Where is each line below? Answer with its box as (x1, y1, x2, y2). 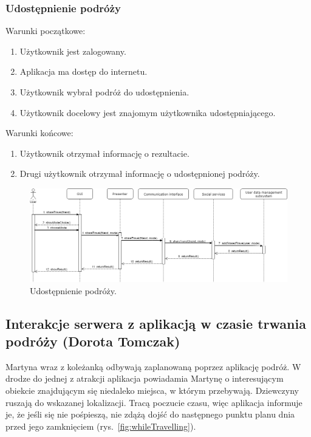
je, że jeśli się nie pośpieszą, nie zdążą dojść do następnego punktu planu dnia (5, 408, 295, 421)
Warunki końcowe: (5, 126, 73, 139)
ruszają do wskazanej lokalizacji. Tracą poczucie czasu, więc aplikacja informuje (5, 396, 302, 408)
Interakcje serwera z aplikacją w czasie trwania (5, 314, 306, 332)
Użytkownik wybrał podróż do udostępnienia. (19, 86, 190, 98)
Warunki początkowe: (5, 24, 86, 37)
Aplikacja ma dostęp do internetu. (19, 65, 148, 78)
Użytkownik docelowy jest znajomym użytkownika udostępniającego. (19, 106, 276, 119)
